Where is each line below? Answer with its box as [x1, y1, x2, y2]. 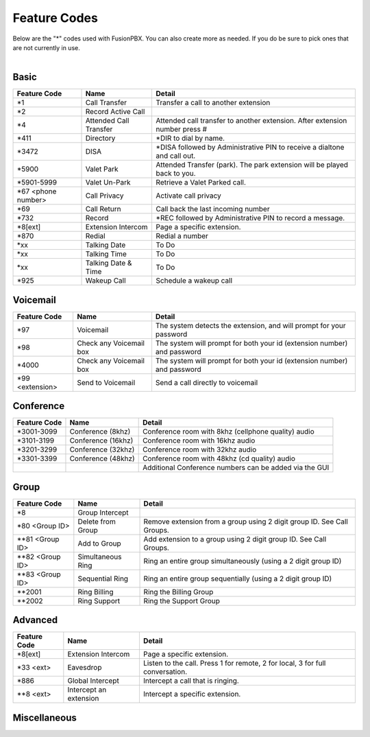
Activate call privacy [156, 191, 222, 200]
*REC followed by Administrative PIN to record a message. [156, 213, 345, 223]
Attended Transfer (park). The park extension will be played [156, 160, 349, 169]
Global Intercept [67, 676, 119, 686]
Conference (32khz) [69, 445, 135, 454]
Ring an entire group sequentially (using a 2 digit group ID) [143, 574, 332, 583]
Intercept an [67, 685, 107, 694]
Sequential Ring [77, 574, 129, 583]
